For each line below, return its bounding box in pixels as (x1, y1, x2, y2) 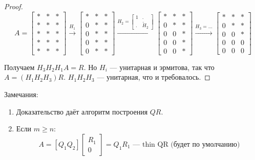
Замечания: (4, 88, 38, 99)
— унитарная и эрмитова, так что (110, 61, 215, 72)
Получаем (4, 61, 35, 72)
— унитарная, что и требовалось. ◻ (97, 72, 210, 82)
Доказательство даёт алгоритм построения (16, 106, 148, 117)
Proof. (4, 1, 23, 11)
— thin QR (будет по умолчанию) (133, 141, 240, 148)
